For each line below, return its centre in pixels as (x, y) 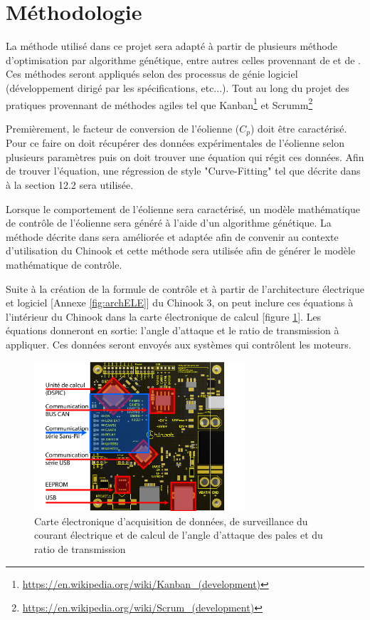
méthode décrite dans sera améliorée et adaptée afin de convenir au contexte (172, 236)
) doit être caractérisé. (298, 128)
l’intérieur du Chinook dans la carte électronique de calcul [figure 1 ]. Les (164, 316)
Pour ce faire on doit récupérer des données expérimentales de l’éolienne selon (175, 143)
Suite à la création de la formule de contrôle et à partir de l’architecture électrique (185, 288)
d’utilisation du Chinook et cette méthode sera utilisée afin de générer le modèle (181, 250)
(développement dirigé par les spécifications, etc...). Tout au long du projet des (178, 87)
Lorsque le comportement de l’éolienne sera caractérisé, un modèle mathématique (183, 208)
